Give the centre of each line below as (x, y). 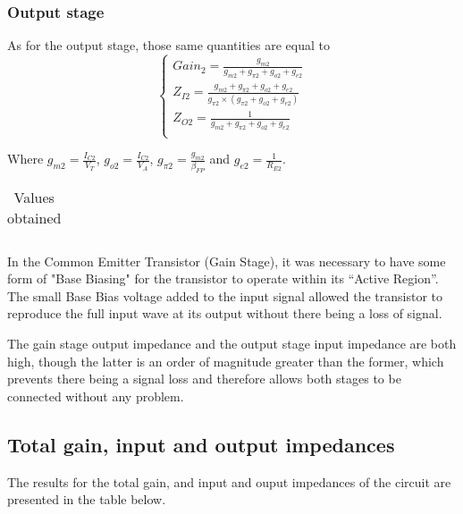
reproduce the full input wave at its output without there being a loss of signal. (225, 313)
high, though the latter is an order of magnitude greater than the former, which (226, 361)
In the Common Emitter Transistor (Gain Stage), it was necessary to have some (227, 261)
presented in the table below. (87, 499)
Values (34, 197)
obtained (34, 217)
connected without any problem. (96, 396)
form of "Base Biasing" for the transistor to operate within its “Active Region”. (223, 278)
